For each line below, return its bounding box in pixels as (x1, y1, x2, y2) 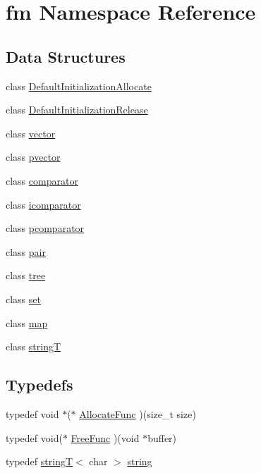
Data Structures (6, 45, 126, 67)
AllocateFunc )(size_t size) (79, 406, 196, 421)
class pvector (6, 149, 61, 164)
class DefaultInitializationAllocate (6, 78, 152, 93)
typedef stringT (6, 454, 73, 469)
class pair (6, 244, 46, 259)
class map (6, 315, 48, 330)
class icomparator (6, 197, 81, 211)
